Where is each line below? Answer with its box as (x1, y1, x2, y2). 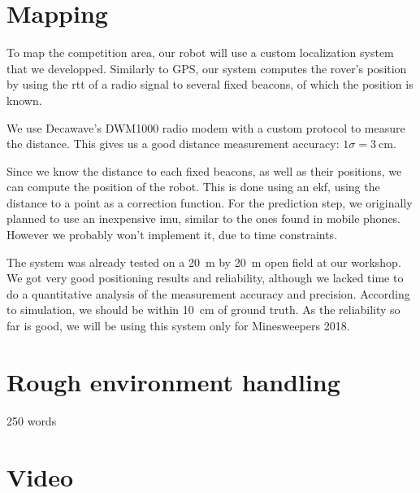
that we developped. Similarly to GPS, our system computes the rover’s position (6, 59, 407, 76)
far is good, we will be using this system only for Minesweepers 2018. (6, 317, 350, 334)
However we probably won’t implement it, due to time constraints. (6, 226, 338, 243)
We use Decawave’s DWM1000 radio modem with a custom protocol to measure (6, 119, 405, 136)
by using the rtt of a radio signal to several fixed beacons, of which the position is (6, 76, 414, 93)
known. (6, 91, 42, 108)
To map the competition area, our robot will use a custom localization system (6, 44, 394, 61)
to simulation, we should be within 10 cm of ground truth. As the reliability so (6, 301, 401, 318)
